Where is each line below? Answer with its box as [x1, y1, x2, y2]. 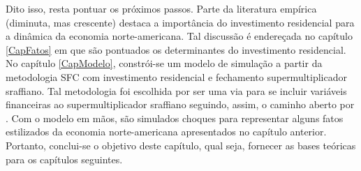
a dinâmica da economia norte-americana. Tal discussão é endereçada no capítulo [6, 29, 353, 43]
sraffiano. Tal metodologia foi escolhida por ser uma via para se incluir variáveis [6, 83, 347, 98]
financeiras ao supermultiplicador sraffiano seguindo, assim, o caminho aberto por [6, 97, 355, 112]
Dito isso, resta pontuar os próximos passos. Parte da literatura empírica [6, 1, 317, 15]
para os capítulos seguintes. [6, 151, 123, 166]
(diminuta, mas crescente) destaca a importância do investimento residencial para [6, 15, 355, 29]
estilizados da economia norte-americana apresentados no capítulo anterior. [6, 124, 327, 139]
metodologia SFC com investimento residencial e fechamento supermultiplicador [6, 69, 347, 84]
